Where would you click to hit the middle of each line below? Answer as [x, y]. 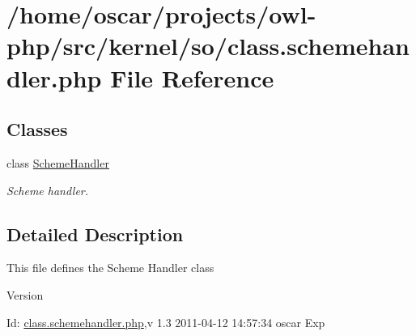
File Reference [192, 77]
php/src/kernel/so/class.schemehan [208, 46]
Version [25, 294]
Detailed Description [95, 234]
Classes [37, 129]
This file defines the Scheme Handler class [110, 268]
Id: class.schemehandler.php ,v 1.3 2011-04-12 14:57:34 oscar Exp [166, 322]
